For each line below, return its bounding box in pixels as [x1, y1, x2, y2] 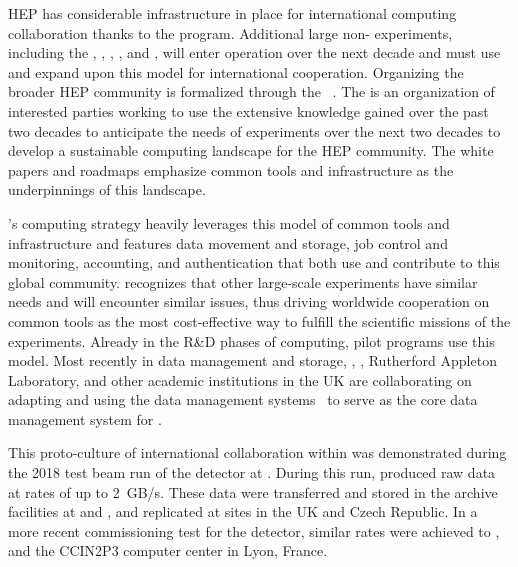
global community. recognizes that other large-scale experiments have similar [8, 271, 478, 292]
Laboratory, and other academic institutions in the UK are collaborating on [8, 369, 472, 390]
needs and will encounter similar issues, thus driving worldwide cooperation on [8, 291, 490, 312]
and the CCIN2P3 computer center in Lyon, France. [8, 540, 328, 561]
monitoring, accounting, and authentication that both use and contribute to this [8, 252, 500, 273]
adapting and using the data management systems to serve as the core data [8, 389, 478, 410]
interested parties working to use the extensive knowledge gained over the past [8, 100, 489, 121]
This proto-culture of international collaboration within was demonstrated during [8, 442, 507, 463]
